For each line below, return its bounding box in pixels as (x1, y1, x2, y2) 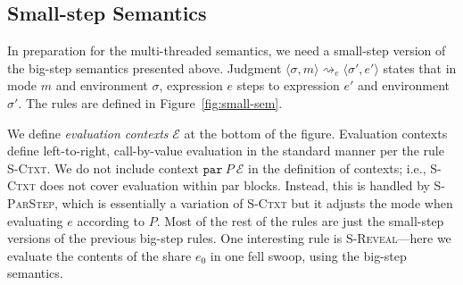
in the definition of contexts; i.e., (248, 158, 426, 177)
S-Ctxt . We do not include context (7, 158, 199, 177)
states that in (383, 58, 457, 77)
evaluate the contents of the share (7, 246, 192, 264)
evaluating (7, 211, 63, 230)
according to (77, 211, 145, 230)
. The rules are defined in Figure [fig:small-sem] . (18, 93, 283, 112)
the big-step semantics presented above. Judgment (7, 58, 282, 77)
